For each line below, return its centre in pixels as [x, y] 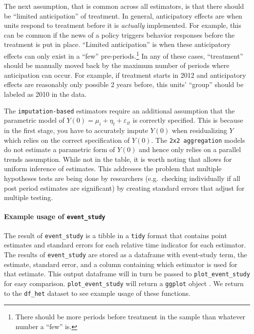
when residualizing [199, 130]
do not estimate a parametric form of [60, 149]
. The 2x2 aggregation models [198, 140]
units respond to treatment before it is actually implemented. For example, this [123, 25]
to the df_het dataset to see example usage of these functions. [97, 293]
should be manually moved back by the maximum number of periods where [117, 65]
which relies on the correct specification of [67, 140]
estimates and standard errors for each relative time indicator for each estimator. [125, 245]
